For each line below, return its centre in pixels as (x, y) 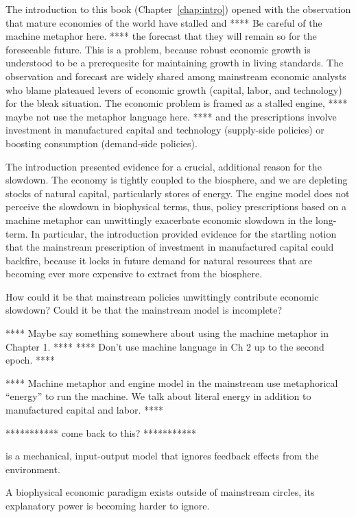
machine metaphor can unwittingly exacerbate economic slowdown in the (159, 219)
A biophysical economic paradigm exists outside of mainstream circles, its (160, 492)
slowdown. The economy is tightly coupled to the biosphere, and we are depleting (177, 180)
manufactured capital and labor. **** (84, 410)
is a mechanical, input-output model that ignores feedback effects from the (162, 456)
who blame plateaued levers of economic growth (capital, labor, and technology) (174, 89)
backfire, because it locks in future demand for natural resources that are (159, 260)
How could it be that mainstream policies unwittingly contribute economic (162, 296)
